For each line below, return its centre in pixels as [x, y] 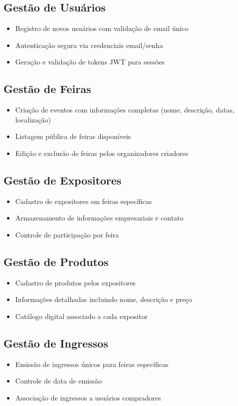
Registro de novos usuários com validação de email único [102, 28]
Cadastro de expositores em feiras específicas [84, 201]
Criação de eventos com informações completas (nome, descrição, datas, [125, 110]
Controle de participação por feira [67, 234]
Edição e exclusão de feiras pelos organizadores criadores [102, 153]
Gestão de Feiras [47, 89]
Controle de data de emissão [59, 381]
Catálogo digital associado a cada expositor [81, 316]
